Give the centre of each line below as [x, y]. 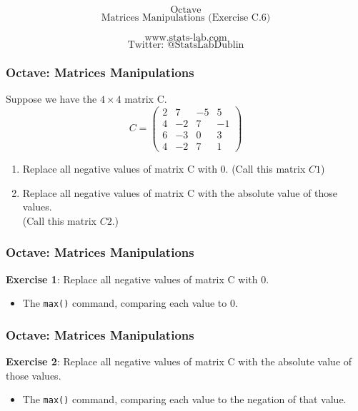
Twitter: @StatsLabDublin [186, 45]
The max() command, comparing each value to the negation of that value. [184, 399]
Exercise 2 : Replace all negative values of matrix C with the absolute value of [179, 361]
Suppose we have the [51, 99]
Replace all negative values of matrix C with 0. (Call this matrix [164, 168]
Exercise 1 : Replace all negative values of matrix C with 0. [138, 279]
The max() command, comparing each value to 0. [130, 303]
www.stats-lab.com [186, 38]
